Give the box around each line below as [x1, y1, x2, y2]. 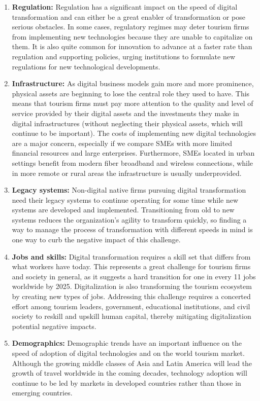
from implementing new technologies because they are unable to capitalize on [12, 31, 253, 42]
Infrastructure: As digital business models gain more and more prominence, [12, 78, 254, 89]
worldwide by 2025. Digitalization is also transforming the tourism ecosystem [12, 281, 252, 291]
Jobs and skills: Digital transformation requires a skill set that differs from [12, 251, 251, 262]
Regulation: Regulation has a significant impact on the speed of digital [12, 2, 238, 12]
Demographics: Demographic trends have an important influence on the [12, 338, 242, 348]
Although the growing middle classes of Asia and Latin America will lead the [12, 357, 252, 368]
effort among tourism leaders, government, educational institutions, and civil [12, 301, 250, 311]
